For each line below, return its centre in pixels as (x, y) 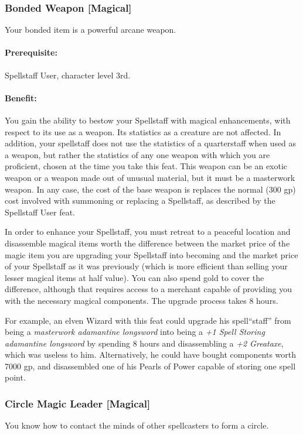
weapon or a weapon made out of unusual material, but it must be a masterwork (150, 177)
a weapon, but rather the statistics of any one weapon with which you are (137, 154)
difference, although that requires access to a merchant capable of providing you (149, 289)
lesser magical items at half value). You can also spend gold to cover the (135, 277)
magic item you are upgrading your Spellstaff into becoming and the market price (151, 254)
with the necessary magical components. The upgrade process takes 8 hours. (142, 300)
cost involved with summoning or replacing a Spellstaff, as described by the (140, 201)
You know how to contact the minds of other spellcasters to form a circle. (137, 425)
